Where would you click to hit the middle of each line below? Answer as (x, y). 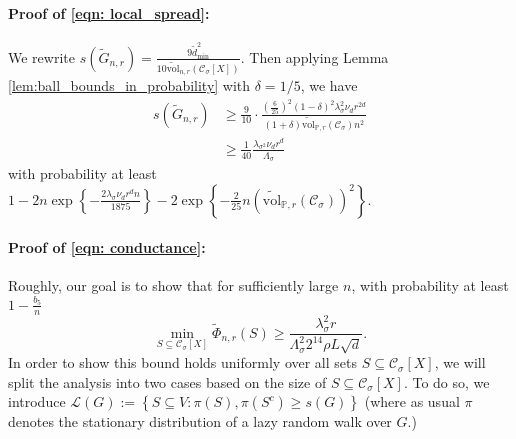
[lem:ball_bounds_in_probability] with (129, 85)
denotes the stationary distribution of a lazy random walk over (200, 421)
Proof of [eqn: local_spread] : (109, 12)
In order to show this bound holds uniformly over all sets (183, 362)
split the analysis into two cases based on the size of (167, 381)
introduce (37, 401)
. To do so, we (446, 381)
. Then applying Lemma (314, 56)
